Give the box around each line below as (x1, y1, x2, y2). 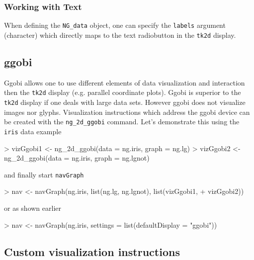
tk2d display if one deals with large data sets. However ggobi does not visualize (4, 96, 246, 107)
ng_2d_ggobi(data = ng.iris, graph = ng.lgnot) (4, 153, 150, 163)
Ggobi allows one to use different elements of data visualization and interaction (4, 77, 245, 87)
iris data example (4, 126, 62, 136)
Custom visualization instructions (4, 244, 180, 259)
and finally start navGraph (4, 169, 84, 179)
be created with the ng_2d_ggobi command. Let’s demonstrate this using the (4, 116, 240, 127)
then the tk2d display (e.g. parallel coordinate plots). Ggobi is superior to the (4, 87, 241, 97)
